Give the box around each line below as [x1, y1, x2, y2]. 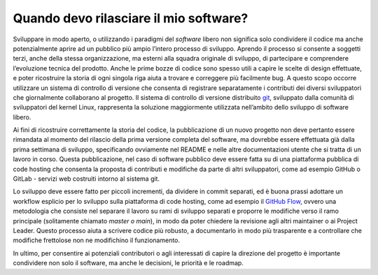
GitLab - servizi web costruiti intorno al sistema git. [13, 174, 160, 183]
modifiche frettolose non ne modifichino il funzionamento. [13, 236, 181, 244]
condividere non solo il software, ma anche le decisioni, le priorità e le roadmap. [13, 259, 244, 267]
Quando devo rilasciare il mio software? [13, 10, 248, 26]
